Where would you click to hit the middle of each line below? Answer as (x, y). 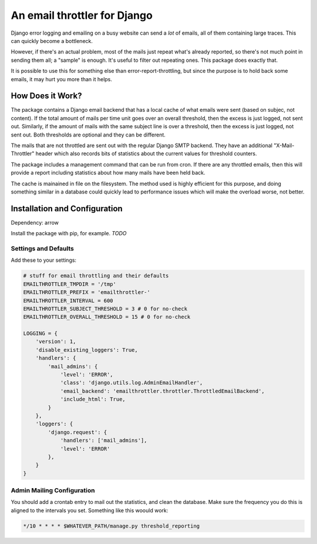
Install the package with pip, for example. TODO (69, 233)
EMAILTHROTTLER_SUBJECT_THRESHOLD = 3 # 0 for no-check (105, 308)
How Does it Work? (46, 96)
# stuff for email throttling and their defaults (96, 276)
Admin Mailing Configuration (53, 490)
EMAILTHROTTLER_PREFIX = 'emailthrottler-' (87, 292)
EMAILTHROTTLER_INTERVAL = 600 (68, 301)
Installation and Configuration (67, 208)
